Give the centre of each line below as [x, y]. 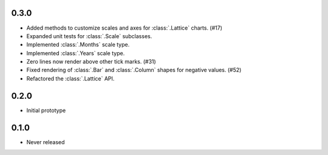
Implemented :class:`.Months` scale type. [78, 45]
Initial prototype [46, 110]
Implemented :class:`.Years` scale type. [76, 53]
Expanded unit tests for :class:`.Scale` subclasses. [89, 36]
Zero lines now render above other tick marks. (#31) [91, 62]
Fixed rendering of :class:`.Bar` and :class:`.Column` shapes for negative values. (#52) [134, 70]
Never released [46, 142]
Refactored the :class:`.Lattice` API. [70, 78]
